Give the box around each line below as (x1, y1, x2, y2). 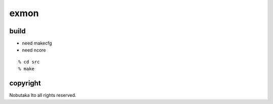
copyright (9, 79, 41, 88)
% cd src (18, 59, 40, 65)
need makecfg (22, 40, 53, 46)
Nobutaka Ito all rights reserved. (9, 92, 77, 98)
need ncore (22, 47, 46, 53)
